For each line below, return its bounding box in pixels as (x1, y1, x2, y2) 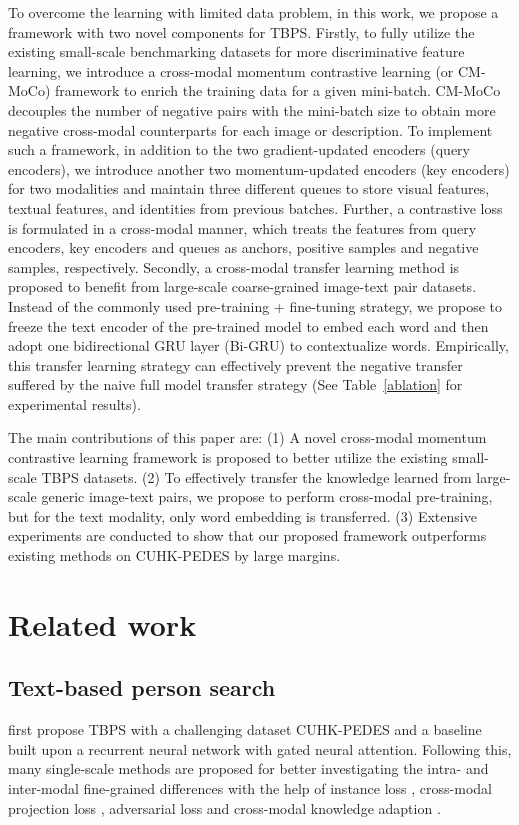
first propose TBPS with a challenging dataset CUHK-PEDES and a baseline (8, 719, 482, 740)
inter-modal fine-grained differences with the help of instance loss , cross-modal (8, 777, 492, 798)
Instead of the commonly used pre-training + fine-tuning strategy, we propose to (8, 295, 502, 316)
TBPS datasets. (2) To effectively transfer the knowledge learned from (41, 466, 472, 487)
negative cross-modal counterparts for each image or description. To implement (8, 119, 493, 140)
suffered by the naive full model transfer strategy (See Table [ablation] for (8, 374, 463, 395)
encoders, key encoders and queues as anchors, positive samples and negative (8, 237, 479, 258)
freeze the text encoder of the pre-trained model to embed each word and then (8, 315, 489, 336)
